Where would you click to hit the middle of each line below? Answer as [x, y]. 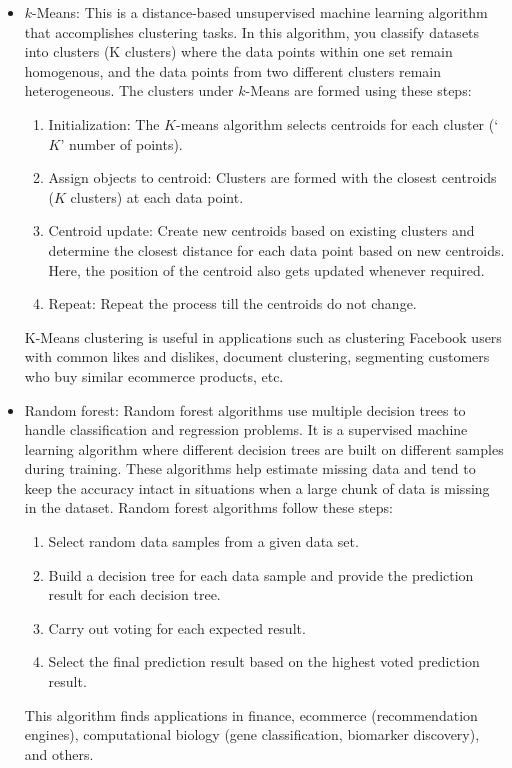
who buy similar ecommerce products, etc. [154, 375]
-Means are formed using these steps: [358, 90]
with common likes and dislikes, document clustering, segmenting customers [257, 356]
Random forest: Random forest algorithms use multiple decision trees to [245, 409]
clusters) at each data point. [157, 196]
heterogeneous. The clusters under [129, 90]
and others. [59, 753]
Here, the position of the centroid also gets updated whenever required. [266, 269]
